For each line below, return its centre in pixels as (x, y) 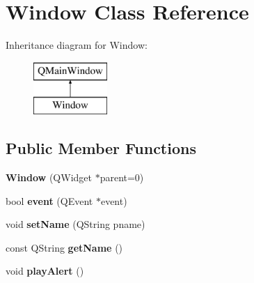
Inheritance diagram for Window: (77, 45)
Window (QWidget (49, 177)
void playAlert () (45, 271)
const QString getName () (64, 247)
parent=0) (122, 177)
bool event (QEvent (49, 200)
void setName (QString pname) (76, 224)
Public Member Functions (101, 148)
